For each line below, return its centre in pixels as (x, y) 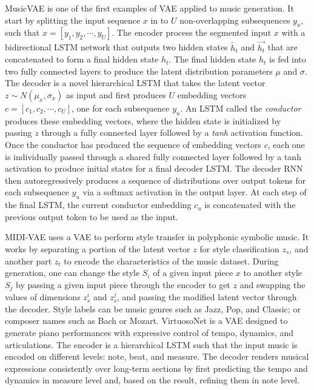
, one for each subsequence (121, 108)
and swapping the (272, 284)
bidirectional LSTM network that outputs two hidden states (116, 47)
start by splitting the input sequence (73, 20)
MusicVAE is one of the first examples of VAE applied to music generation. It (149, 8)
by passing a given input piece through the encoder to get (123, 284)
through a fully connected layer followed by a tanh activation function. (172, 133)
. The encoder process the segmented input (192, 32)
